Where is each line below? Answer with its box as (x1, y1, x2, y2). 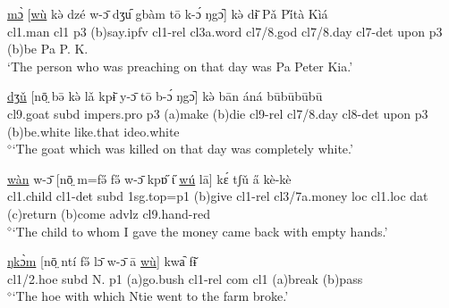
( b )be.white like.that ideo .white (7, 121, 180, 140)
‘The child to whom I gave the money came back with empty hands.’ (12, 221, 388, 240)
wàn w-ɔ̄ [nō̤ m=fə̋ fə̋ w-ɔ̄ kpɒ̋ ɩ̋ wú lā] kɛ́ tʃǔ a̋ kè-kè (7, 169, 292, 187)
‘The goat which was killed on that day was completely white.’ (12, 139, 353, 158)
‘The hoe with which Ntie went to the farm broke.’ (12, 287, 289, 305)
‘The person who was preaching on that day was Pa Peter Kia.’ (7, 56, 353, 75)
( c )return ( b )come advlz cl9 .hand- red (7, 204, 210, 222)
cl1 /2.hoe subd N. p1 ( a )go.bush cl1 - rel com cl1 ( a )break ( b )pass (7, 269, 363, 287)
